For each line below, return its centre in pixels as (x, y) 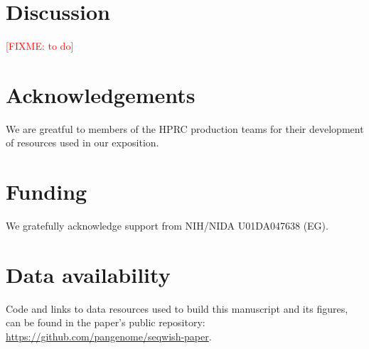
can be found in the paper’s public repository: (106, 322)
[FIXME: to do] (40, 46)
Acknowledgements (101, 94)
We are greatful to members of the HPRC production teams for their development (185, 128)
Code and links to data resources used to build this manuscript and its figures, (177, 308)
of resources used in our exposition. (82, 143)
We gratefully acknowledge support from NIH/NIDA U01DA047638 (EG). (167, 226)
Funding (47, 192)
